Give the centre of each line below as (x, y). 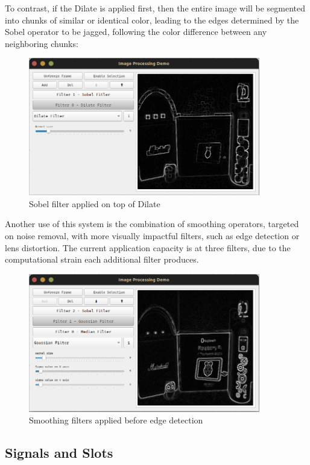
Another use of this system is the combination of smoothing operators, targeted (152, 224)
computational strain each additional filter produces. (102, 259)
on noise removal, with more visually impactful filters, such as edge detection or (152, 236)
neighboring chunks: (42, 43)
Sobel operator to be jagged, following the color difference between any (136, 32)
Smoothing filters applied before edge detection (116, 420)
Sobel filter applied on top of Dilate (95, 203)
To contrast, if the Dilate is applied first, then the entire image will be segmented (155, 8)
